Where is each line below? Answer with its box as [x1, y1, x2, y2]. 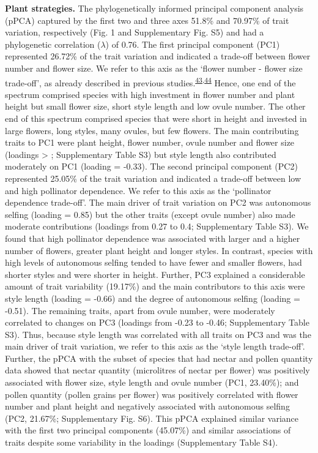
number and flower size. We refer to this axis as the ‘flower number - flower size [5, 61, 303, 74]
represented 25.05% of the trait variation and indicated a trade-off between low [5, 171, 301, 184]
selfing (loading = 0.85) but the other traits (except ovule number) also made [5, 208, 295, 220]
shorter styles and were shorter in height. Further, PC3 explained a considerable [5, 268, 305, 280]
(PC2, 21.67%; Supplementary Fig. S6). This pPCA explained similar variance [5, 411, 299, 424]
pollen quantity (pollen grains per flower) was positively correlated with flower [5, 387, 298, 400]
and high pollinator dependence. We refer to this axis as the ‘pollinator [5, 184, 272, 197]
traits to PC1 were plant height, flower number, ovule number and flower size [5, 136, 295, 149]
